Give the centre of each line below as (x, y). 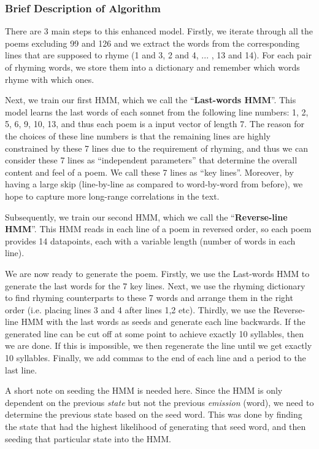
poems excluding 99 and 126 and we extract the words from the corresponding (152, 43)
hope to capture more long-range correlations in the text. (112, 196)
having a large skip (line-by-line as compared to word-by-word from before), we (154, 184)
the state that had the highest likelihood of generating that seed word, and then (156, 427)
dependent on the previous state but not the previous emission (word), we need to (159, 402)
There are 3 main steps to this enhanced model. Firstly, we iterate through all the (159, 31)
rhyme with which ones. (50, 79)
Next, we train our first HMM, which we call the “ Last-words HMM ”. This (151, 100)
